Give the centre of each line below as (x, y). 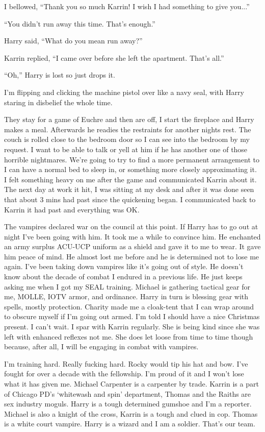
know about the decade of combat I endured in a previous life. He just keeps (123, 277)
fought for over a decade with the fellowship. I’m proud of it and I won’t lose (124, 374)
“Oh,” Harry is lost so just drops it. (60, 75)
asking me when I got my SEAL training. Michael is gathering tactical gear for (127, 286)
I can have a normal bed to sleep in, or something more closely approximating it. (130, 169)
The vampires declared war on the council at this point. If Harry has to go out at (131, 226)
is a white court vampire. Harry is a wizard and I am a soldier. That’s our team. (130, 424)
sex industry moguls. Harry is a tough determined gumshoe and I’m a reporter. (128, 404)
